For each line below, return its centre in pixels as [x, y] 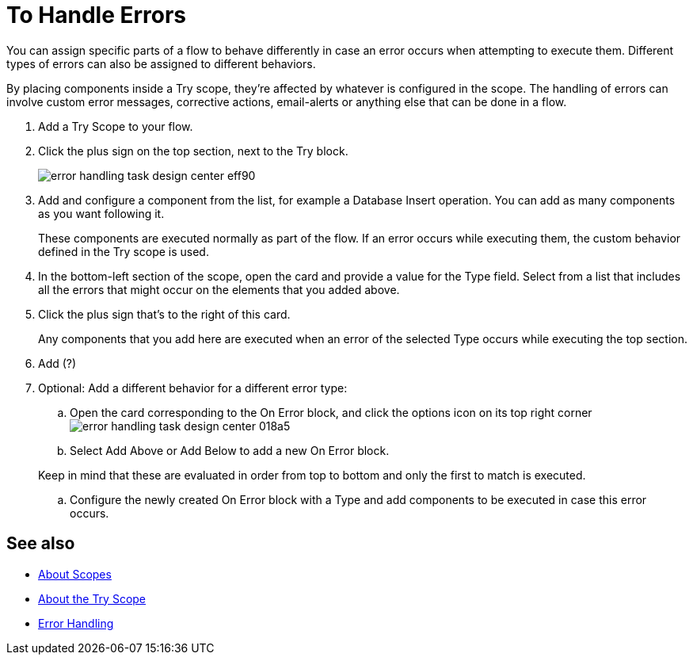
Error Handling [76, 623]
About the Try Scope [92, 598]
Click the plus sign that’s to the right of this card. [164, 314]
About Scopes [75, 574]
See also [41, 544]
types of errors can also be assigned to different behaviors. [161, 63]
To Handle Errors [97, 15]
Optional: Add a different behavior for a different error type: [193, 388]
